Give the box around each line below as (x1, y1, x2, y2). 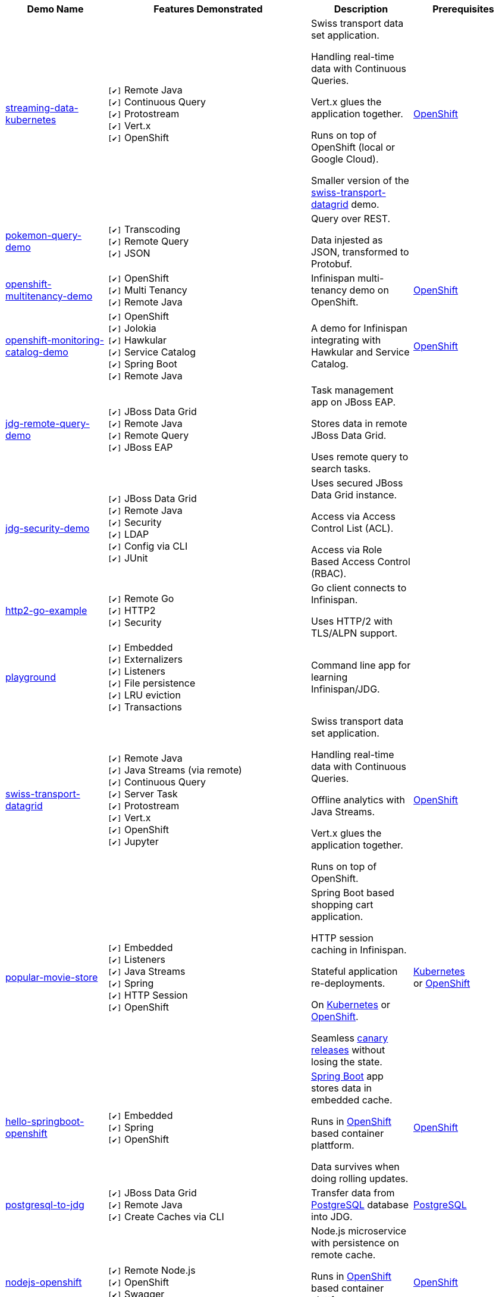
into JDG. (311, 1211, 353, 1223)
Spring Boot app (311, 1070, 384, 1082)
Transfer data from (311, 1187, 395, 1199)
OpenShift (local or (311, 141, 396, 153)
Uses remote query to (311, 451, 409, 463)
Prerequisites (432, 3, 494, 15)
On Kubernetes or (311, 999, 391, 1011)
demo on (349, 284, 389, 296)
